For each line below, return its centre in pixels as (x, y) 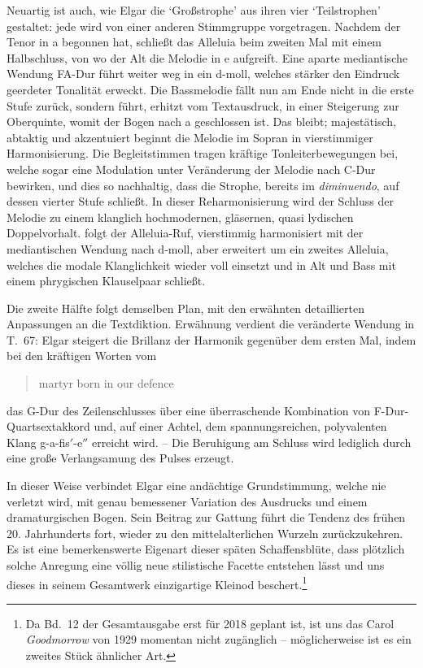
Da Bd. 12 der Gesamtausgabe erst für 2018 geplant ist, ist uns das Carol (210, 623)
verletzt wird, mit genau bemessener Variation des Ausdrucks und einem (187, 501)
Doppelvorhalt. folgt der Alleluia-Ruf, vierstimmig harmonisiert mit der (185, 233)
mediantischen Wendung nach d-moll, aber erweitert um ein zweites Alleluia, (198, 248)
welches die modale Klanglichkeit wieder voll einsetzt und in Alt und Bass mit (201, 265)
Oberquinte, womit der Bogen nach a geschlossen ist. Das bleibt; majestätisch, (201, 121)
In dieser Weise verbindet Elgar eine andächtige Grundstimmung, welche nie (196, 486)
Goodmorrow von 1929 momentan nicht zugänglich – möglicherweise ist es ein (218, 639)
